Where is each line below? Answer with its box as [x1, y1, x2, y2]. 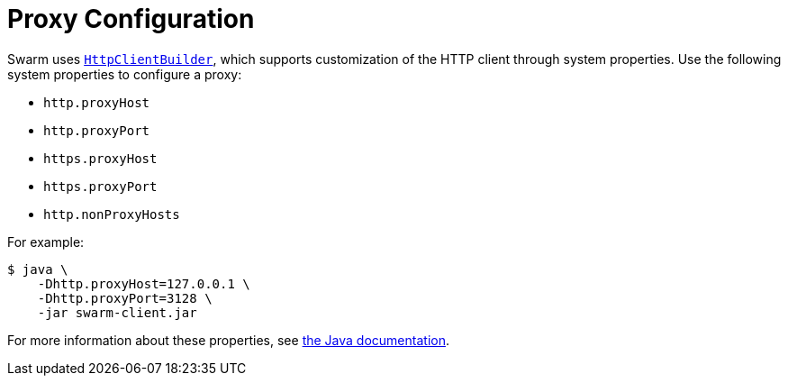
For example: [7, 233, 85, 250]
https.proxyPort [43, 178, 158, 194]
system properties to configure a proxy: [7, 66, 242, 82]
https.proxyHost [43, 150, 158, 166]
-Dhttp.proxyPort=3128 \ [37, 290, 213, 305]
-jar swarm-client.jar [37, 305, 197, 320]
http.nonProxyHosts [43, 206, 180, 222]
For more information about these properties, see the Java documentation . [7, 332, 449, 348]
